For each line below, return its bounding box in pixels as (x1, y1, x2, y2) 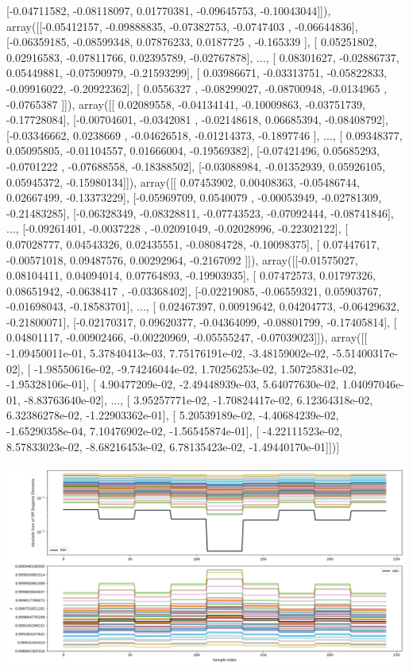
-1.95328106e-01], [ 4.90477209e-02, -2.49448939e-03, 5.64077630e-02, (6, 376, 339, 392)
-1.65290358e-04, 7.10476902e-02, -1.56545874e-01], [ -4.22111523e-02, (6, 423, 343, 439)
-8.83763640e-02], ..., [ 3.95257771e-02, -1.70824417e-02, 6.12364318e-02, (24, 391, 373, 407)
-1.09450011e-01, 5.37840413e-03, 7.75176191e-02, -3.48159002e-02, (6, 345, 329, 361)
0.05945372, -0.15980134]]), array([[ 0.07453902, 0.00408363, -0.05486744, (6, 173, 360, 190)
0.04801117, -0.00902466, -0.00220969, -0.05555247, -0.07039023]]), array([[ (6, 329, 368, 346)
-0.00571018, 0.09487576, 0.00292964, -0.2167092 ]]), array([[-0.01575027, (6, 251, 358, 268)
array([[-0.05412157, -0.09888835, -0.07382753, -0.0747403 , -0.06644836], (6, 17, 358, 34)
